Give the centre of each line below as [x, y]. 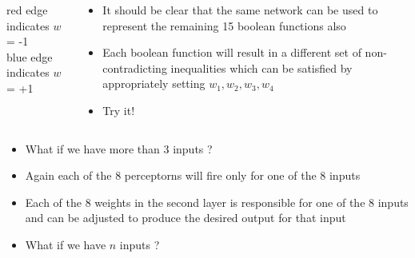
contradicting [135, 67]
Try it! [119, 110]
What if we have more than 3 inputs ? [119, 148]
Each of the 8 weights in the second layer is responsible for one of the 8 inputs [217, 202]
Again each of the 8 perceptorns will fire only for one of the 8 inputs [193, 175]
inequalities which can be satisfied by [261, 67]
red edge [27, 10]
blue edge [30, 56]
